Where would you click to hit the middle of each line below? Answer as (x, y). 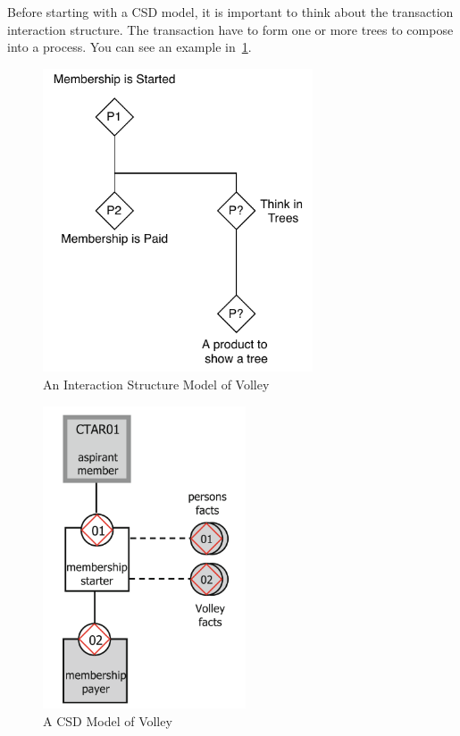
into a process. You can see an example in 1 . (130, 47)
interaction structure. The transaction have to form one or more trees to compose (230, 29)
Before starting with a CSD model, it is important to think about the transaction (230, 12)
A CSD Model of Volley (108, 720)
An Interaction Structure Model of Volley (156, 384)
